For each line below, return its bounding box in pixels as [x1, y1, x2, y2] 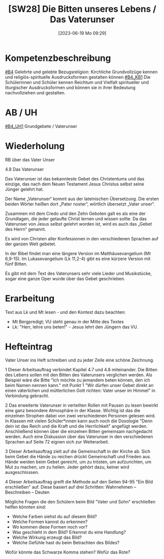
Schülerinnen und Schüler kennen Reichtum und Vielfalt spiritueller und [5, 79, 149, 85]
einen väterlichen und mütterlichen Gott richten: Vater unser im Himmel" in [5, 387, 156, 394]
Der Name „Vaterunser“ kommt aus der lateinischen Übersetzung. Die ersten [5, 196, 159, 202]
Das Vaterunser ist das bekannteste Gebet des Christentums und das [5, 176, 144, 181]
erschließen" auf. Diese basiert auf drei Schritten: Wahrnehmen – [5, 484, 136, 490]
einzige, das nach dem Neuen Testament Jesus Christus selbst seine [5, 181, 144, 187]
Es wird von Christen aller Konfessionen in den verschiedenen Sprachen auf [5, 235, 159, 241]
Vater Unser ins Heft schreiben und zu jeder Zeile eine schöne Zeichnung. [5, 357, 154, 363]
